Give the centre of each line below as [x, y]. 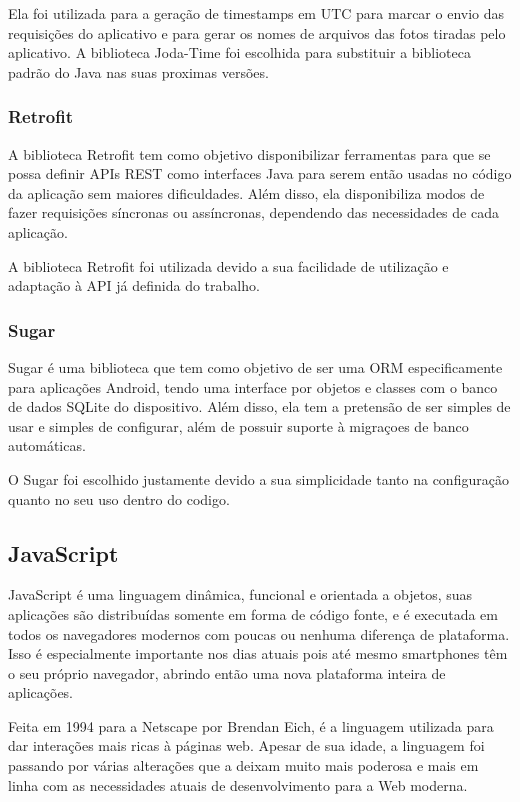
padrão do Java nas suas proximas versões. [138, 71]
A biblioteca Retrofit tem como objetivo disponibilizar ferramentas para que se [249, 153]
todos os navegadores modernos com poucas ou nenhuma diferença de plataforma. [259, 633]
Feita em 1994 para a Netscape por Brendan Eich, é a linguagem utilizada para [251, 725]
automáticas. [47, 445]
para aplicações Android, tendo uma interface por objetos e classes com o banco [253, 386]
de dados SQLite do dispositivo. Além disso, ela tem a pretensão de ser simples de [259, 406]
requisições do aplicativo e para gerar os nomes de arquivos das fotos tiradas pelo [257, 32]
